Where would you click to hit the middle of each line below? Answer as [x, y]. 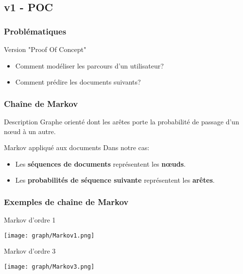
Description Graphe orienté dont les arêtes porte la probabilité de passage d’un [121, 121]
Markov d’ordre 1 [30, 220]
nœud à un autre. [30, 131]
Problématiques [35, 31]
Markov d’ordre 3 [30, 251]
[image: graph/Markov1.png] [49, 235]
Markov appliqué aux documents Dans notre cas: [77, 147]
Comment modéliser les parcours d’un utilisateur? [89, 65]
